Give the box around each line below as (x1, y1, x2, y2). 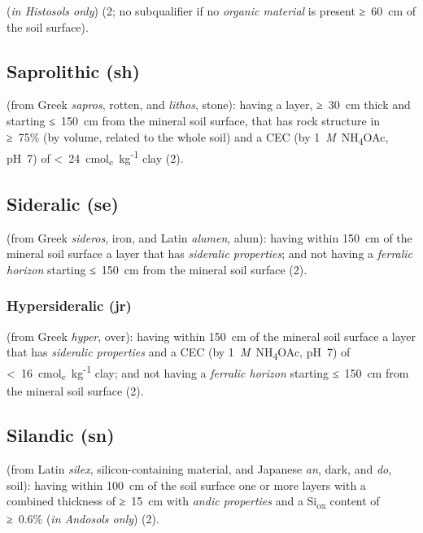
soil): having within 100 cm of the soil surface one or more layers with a (7, 476, 366, 493)
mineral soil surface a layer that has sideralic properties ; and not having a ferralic (7, 245, 413, 262)
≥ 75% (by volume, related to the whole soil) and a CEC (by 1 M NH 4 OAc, (7, 128, 389, 147)
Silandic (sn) (7, 422, 115, 448)
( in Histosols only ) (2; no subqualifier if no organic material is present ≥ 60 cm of (7, 2, 416, 19)
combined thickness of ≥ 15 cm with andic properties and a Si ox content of (7, 492, 380, 511)
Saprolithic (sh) (7, 58, 141, 83)
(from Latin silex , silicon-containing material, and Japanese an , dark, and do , (7, 460, 392, 477)
